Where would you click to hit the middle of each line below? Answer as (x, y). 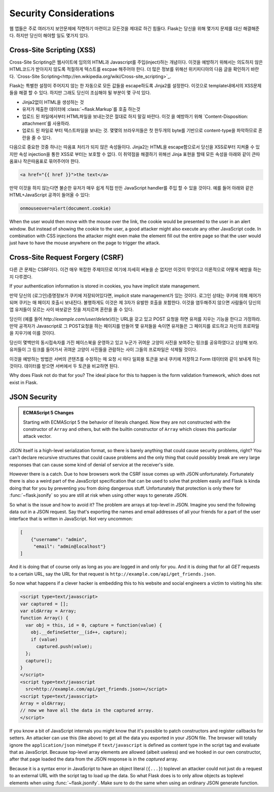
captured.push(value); (64, 646)
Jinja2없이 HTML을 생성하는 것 (53, 102)
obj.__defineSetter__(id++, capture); (79, 632)
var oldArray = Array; (48, 611)
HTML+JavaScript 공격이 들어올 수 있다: (50, 195)
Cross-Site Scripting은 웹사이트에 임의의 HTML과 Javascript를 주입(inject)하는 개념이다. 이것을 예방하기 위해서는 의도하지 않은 (136, 62)
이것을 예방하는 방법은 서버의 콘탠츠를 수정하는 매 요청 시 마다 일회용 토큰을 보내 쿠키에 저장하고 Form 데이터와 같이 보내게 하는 (135, 359)
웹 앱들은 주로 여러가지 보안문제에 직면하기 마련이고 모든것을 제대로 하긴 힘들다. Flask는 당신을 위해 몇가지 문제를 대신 (126, 28)
